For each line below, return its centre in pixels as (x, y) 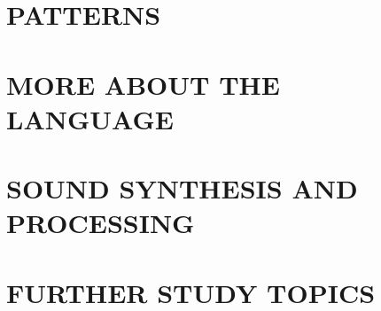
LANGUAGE (90, 118)
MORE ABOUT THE (143, 84)
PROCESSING (101, 223)
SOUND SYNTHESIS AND (182, 188)
